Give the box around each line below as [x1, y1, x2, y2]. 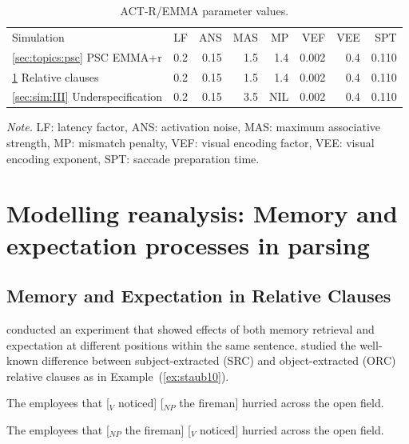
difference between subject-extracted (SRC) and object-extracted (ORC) [42, 352, 396, 369]
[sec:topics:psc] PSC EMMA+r [12, 48, 162, 65]
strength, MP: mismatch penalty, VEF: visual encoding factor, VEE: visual [6, 134, 375, 151]
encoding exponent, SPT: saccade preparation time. [6, 150, 260, 166]
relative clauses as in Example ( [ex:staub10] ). [6, 367, 229, 384]
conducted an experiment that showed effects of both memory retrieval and [6, 321, 375, 338]
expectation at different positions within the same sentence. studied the [6, 336, 356, 353]
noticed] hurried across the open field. [200, 421, 384, 438]
